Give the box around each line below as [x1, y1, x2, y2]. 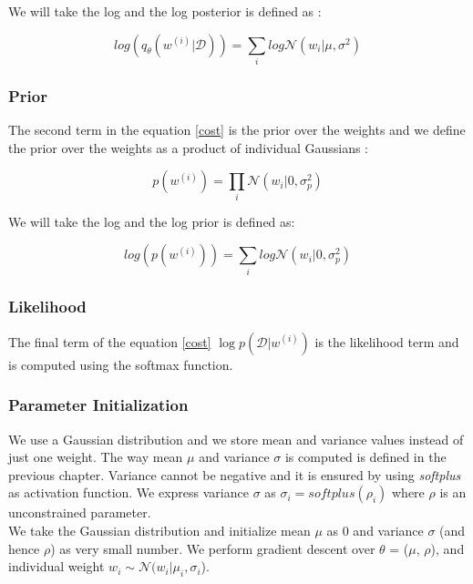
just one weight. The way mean [8, 447, 183, 466]
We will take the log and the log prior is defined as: [8, 211, 295, 231]
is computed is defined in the [284, 447, 447, 466]
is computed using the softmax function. [8, 354, 233, 374]
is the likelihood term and [314, 332, 459, 351]
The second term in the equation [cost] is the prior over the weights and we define [8, 120, 466, 139]
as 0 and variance [326, 520, 424, 539]
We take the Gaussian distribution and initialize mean [8, 520, 311, 539]
